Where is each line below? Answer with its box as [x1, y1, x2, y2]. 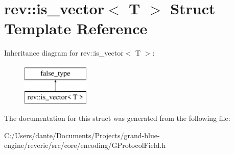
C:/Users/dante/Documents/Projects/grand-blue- [4, 130, 160, 140]
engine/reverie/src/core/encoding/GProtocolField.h [4, 140, 166, 150]
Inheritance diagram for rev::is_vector [4, 47, 124, 58]
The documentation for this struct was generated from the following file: [4, 113, 230, 123]
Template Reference [4, 18, 148, 39]
